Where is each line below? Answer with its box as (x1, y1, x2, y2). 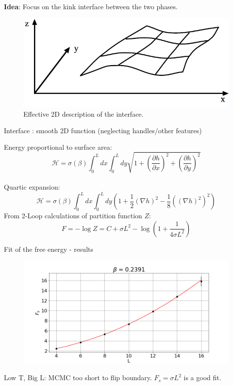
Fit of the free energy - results (4, 244, 94, 254)
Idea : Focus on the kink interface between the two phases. (4, 1, 178, 11)
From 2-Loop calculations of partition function (4, 211, 142, 221)
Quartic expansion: (4, 182, 60, 192)
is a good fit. (183, 372, 221, 383)
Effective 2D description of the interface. (23, 109, 144, 119)
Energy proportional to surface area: (4, 141, 112, 152)
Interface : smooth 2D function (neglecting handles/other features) (4, 125, 202, 136)
